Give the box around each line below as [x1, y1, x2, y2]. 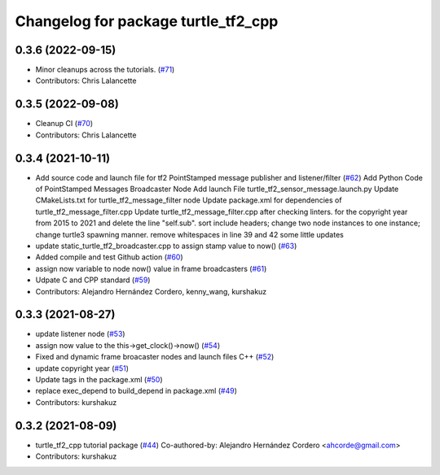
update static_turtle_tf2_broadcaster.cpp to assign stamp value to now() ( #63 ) [35, 241, 297, 251]
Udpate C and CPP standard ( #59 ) [35, 275, 151, 285]
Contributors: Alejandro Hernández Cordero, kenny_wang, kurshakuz [35, 286, 267, 296]
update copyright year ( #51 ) [35, 363, 130, 373]
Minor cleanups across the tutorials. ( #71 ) [35, 65, 175, 75]
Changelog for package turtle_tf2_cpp [15, 12, 279, 30]
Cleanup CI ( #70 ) [35, 119, 94, 129]
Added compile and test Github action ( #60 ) [35, 252, 183, 262]
